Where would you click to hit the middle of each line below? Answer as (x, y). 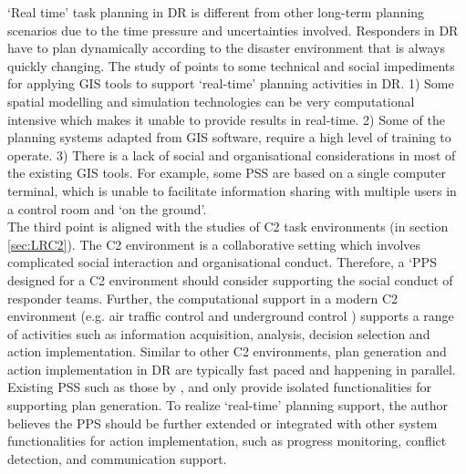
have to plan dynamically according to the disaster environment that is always (226, 48)
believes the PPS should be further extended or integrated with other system (223, 422)
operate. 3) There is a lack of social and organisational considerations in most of (232, 155)
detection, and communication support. (117, 458)
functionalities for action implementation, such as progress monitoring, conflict (227, 441)
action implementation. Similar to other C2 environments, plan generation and (227, 351)
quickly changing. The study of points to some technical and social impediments (231, 65)
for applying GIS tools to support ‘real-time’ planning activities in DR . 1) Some (231, 83)
